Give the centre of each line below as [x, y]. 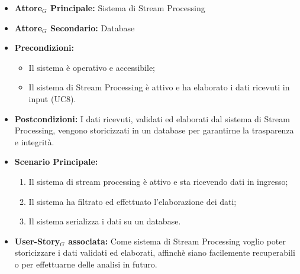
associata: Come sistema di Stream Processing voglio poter [177, 241]
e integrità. [34, 141]
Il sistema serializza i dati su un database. [105, 221]
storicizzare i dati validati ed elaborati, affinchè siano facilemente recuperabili [155, 252]
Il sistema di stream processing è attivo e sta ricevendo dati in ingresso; [158, 181]
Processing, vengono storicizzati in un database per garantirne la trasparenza [154, 130]
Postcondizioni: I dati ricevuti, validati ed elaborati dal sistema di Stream [152, 118]
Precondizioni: [44, 48]
